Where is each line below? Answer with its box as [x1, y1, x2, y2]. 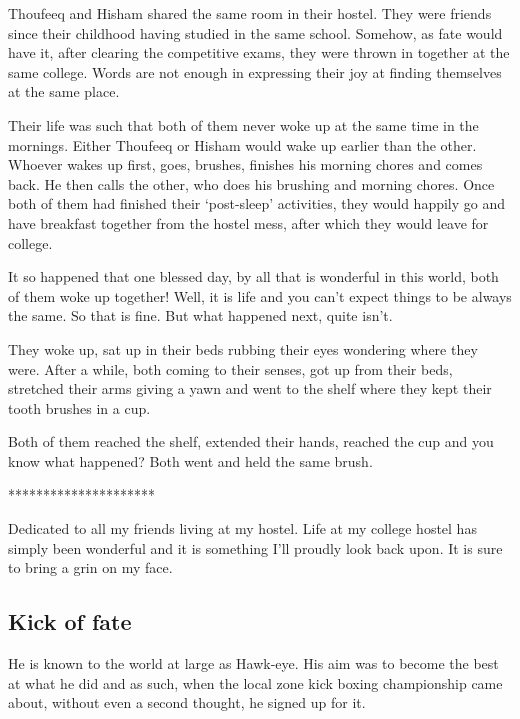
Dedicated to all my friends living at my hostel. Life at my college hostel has [8, 518, 477, 539]
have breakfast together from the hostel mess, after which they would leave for [8, 212, 489, 233]
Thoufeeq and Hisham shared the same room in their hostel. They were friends [8, 3, 492, 23]
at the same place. [8, 81, 120, 102]
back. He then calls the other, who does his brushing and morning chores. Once [8, 173, 495, 194]
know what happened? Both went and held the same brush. [8, 450, 373, 471]
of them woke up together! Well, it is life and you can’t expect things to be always [8, 285, 512, 306]
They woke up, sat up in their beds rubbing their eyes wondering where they [8, 338, 478, 359]
